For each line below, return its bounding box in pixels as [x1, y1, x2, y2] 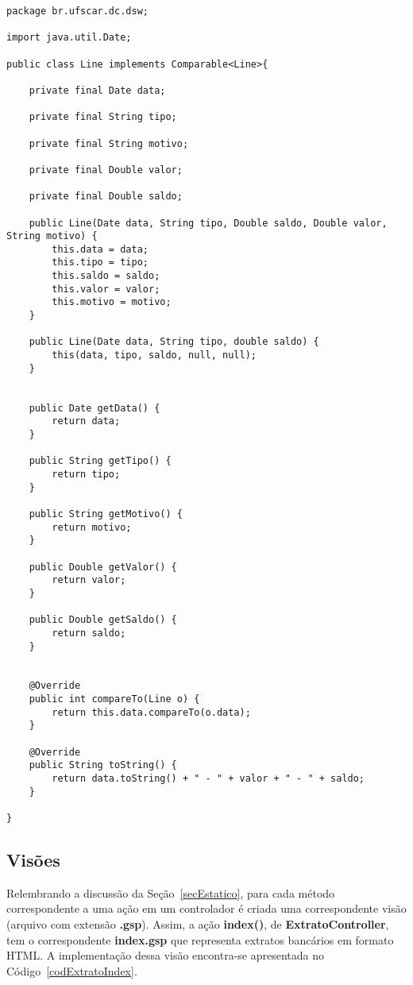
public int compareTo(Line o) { [29, 693, 200, 705]
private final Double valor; [29, 164, 183, 176]
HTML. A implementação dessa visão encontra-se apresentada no [6, 947, 324, 964]
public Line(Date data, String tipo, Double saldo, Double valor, [29, 217, 388, 229]
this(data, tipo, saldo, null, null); [52, 350, 257, 361]
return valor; [52, 574, 126, 586]
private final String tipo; [29, 111, 177, 123]
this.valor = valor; [52, 283, 160, 295]
